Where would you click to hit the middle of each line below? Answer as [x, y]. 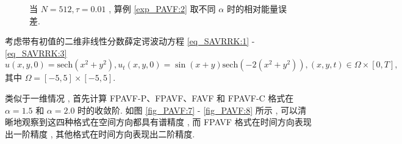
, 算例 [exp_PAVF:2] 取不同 [162, 9]
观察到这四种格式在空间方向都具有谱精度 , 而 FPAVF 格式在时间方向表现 [167, 122]
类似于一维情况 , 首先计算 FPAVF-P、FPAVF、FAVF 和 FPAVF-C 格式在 [149, 98]
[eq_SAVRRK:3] [36, 53]
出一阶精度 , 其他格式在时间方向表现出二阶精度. [100, 133]
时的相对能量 [252, 9]
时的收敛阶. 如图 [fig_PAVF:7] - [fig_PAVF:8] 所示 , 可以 [188, 110]
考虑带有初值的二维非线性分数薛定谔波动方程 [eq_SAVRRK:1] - [130, 41]
